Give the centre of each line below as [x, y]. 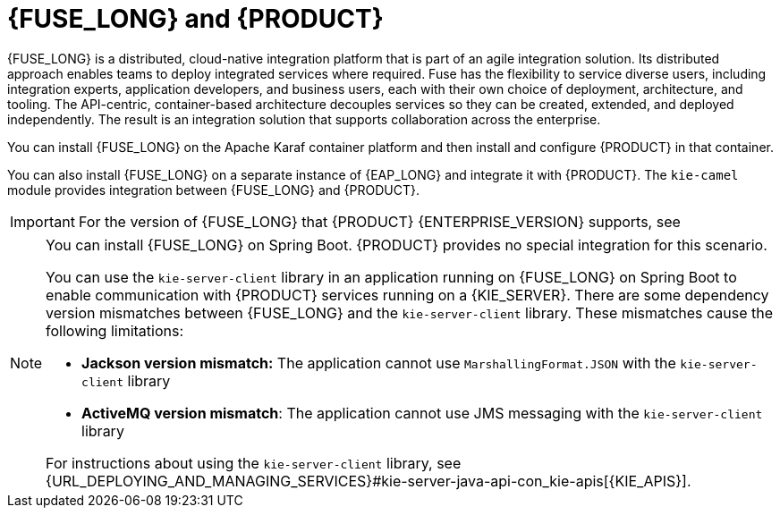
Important [42, 221]
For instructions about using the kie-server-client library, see [254, 463]
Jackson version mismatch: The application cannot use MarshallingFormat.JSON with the [379, 363]
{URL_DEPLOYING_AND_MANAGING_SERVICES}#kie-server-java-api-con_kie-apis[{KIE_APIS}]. [369, 481]
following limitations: [115, 330]
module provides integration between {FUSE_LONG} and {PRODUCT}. [213, 190]
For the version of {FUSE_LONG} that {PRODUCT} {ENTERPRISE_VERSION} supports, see [379, 221]
